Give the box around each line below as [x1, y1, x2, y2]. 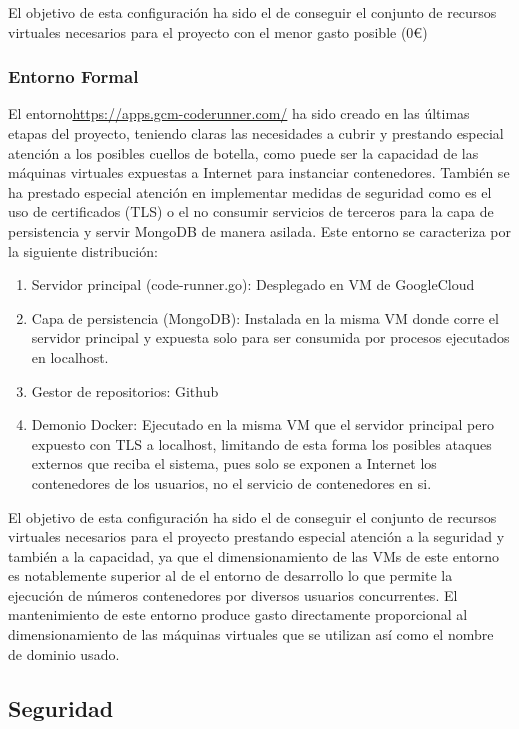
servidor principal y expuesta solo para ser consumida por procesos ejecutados [31, 327, 510, 348]
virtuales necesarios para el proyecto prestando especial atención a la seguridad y [8, 526, 505, 547]
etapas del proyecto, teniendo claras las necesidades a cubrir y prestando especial [8, 123, 504, 143]
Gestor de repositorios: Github [31, 380, 219, 401]
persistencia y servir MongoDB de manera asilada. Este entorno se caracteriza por [8, 220, 511, 241]
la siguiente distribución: [8, 240, 158, 261]
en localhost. [31, 346, 109, 367]
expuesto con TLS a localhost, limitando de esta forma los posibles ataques [31, 433, 492, 454]
